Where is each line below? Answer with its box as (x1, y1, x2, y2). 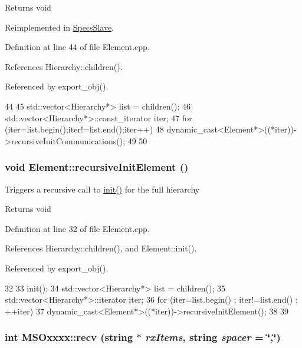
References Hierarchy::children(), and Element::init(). (5, 242, 197, 254)
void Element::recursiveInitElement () (5, 160, 189, 174)
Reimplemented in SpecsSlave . (5, 21, 114, 33)
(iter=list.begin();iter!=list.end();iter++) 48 (5, 123, 164, 135)
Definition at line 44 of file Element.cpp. (5, 41, 150, 53)
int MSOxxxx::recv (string (5, 330, 133, 344)
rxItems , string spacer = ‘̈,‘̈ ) (145, 330, 281, 344)
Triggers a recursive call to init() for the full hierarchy (5, 183, 200, 195)
